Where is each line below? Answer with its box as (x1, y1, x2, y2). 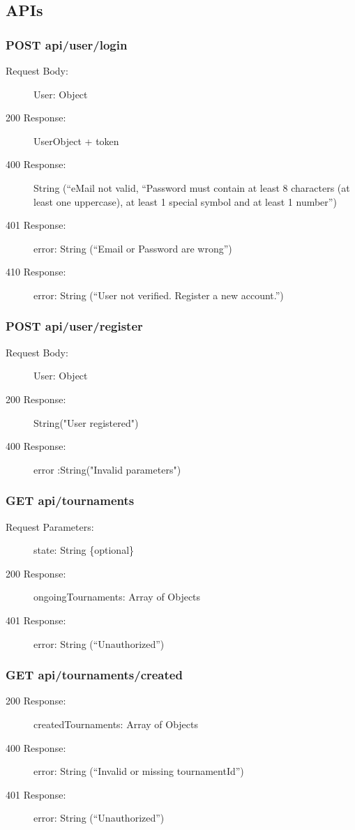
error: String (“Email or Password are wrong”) (33, 241, 232, 255)
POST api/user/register (6, 317, 143, 335)
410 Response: (6, 264, 66, 279)
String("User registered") (33, 415, 139, 430)
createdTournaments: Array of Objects (33, 716, 198, 731)
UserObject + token (33, 133, 119, 148)
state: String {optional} (33, 543, 135, 557)
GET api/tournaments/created (6, 666, 183, 684)
